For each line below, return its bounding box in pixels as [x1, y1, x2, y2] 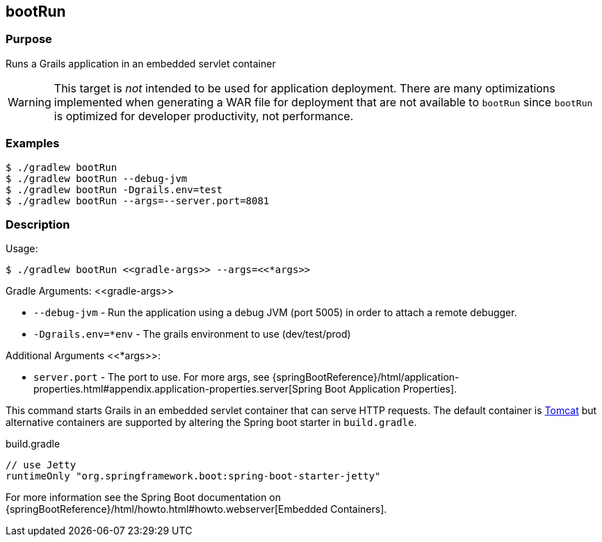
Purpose [6, 32, 52, 47]
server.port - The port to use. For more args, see [33, 371, 270, 384]
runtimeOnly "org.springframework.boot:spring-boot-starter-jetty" [6, 470, 381, 482]
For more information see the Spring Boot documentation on [6, 491, 282, 504]
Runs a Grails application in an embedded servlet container [6, 57, 276, 69]
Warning [8, 95, 51, 109]
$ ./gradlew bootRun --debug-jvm [6, 172, 188, 184]
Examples [6, 136, 60, 151]
